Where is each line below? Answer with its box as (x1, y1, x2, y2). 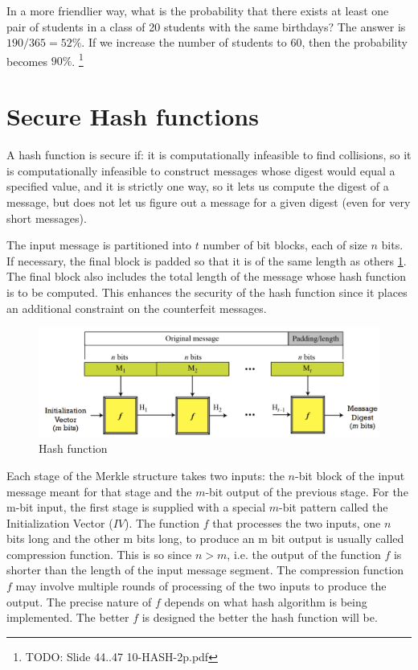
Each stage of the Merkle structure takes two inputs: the (6, 467, 285, 483)
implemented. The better (6, 609, 129, 626)
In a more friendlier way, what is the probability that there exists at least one (6, 2, 389, 18)
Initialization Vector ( (6, 514, 113, 531)
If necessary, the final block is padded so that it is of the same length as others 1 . (6, 252, 407, 269)
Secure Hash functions (6, 100, 259, 133)
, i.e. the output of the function (227, 545, 381, 562)
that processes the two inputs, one (212, 514, 381, 531)
